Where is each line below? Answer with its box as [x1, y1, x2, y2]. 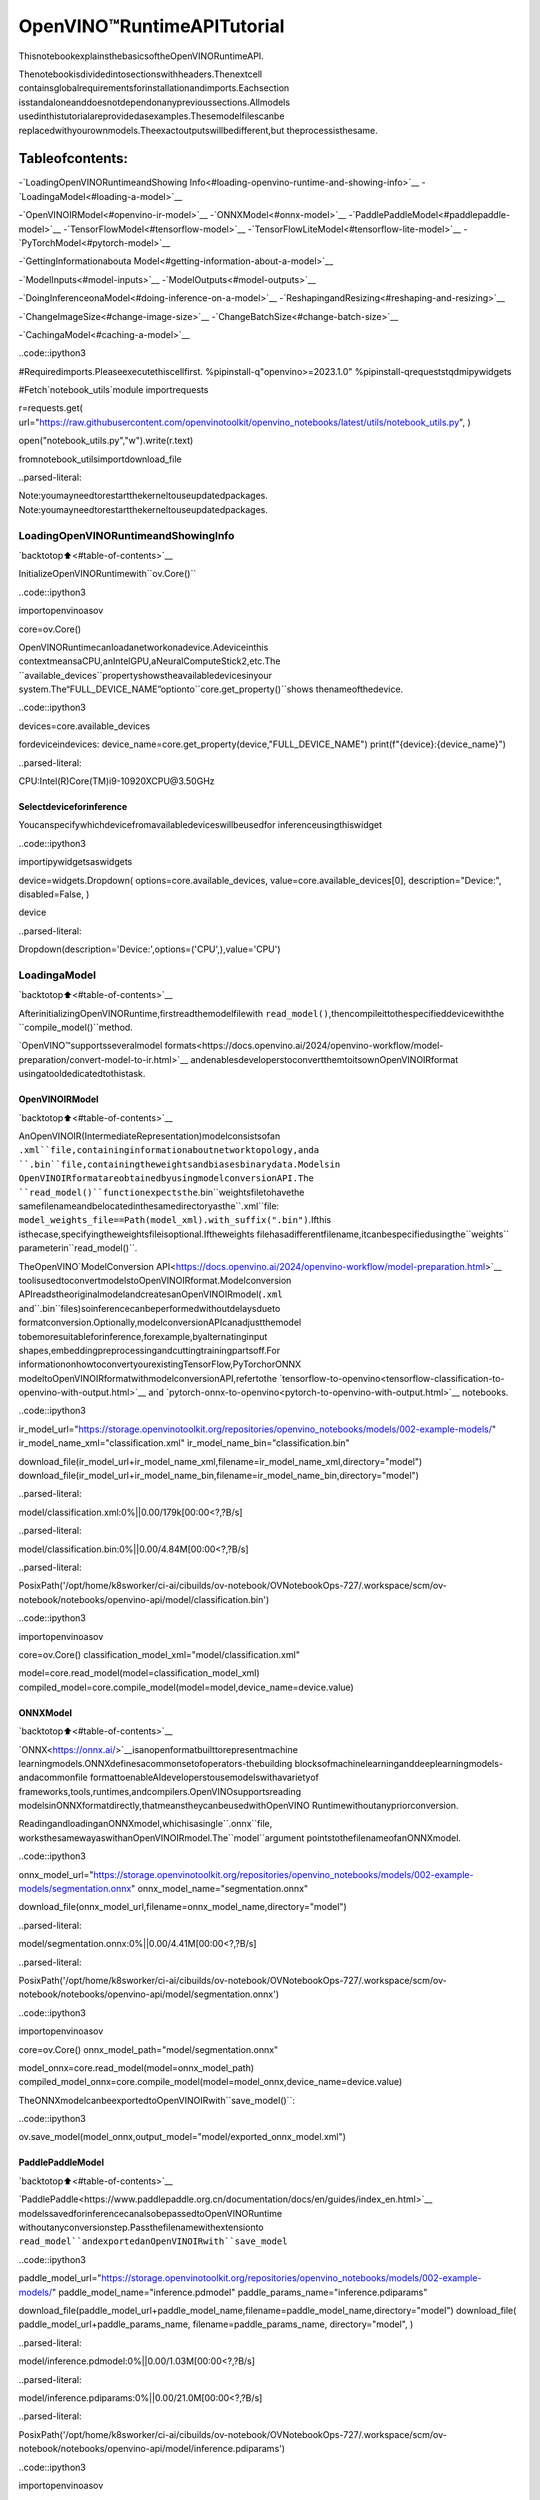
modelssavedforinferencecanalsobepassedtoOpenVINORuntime [18, 2207, 283, 2219]
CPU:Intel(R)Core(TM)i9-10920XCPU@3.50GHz [18, 775, 215, 787]
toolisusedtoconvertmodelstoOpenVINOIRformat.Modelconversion [18, 1274, 292, 1286]
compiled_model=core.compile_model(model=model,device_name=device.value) [18, 1681, 354, 1693]
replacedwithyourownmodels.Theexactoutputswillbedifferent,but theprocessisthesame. [18, 124, 379, 136]
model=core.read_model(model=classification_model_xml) [18, 1667, 260, 1679]
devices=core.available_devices [18, 720, 150, 732]
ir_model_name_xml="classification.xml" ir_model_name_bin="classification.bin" [18, 1437, 350, 1449]
